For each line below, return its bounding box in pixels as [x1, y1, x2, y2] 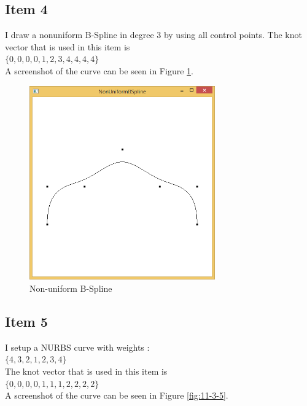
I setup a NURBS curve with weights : [5, 340, 150, 353]
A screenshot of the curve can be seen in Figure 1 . [5, 64, 193, 77]
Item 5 [5, 311, 48, 330]
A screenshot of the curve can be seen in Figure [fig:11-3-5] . [5, 389, 228, 402]
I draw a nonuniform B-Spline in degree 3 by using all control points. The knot [5, 28, 302, 41]
